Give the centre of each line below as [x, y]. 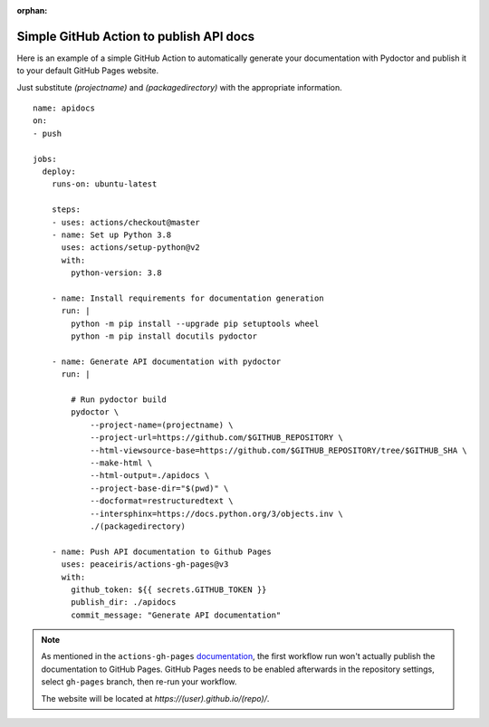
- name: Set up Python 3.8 [111, 234]
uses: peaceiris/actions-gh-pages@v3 [145, 564]
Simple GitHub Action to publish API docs [136, 36]
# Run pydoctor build [119, 400]
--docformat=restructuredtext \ [162, 501]
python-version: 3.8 [116, 273]
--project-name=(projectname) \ [162, 425]
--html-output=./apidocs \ [150, 476]
